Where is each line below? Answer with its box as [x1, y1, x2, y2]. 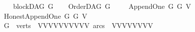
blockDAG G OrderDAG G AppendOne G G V [13, 1, 191, 11]
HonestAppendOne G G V [3, 10, 88, 21]
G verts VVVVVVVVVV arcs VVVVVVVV [3, 20, 153, 31]
